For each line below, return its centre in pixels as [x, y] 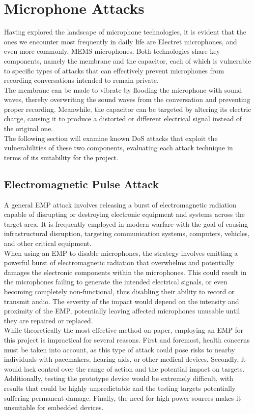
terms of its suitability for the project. [61, 157]
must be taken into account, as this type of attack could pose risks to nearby [120, 349]
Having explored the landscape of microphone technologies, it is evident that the [125, 32]
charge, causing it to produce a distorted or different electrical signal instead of [123, 119]
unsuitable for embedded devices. [54, 407]
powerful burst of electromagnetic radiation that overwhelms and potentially [119, 262]
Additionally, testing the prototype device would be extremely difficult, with [119, 378]
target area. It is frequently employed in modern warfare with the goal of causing [126, 224]
